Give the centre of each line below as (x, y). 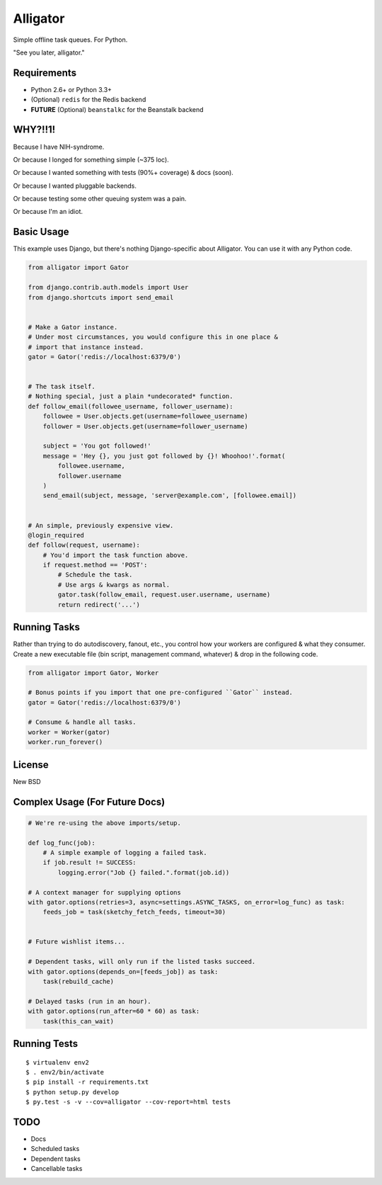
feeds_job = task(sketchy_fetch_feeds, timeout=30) (134, 912)
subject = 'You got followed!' (97, 446)
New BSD (27, 781)
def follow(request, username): (84, 545)
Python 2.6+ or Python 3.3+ (71, 89)
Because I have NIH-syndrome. (59, 147)
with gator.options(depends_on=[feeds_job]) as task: (123, 971)
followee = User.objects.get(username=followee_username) (145, 416)
